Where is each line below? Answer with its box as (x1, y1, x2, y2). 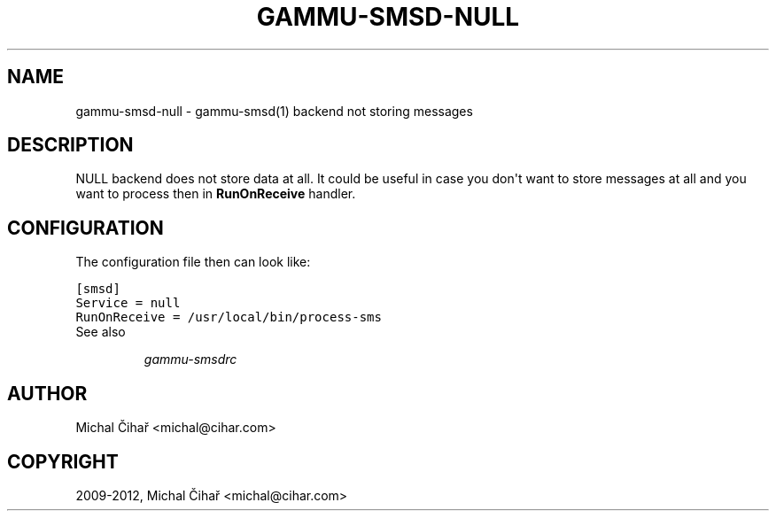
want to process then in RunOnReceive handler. (75, 186, 356, 202)
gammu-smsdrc (144, 352, 237, 367)
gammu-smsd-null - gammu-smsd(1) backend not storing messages (75, 103, 473, 119)
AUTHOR (7, 382, 88, 405)
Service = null (75, 296, 181, 311)
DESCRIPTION (7, 134, 134, 157)
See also (75, 324, 126, 340)
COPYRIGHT (7, 450, 119, 473)
